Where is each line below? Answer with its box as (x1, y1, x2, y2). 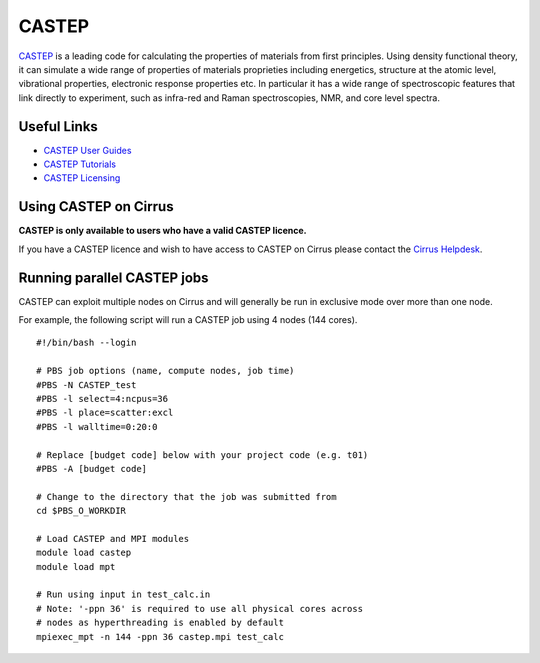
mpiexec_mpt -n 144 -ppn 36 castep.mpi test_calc (36, 631, 285, 642)
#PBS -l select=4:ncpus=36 (36, 393, 169, 404)
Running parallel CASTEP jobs (18, 269, 209, 286)
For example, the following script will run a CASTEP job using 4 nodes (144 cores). (18, 314, 358, 325)
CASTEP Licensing (43, 172, 121, 184)
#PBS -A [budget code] (36, 463, 148, 474)
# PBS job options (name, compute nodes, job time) (36, 365, 295, 377)
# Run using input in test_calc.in (36, 589, 211, 600)
